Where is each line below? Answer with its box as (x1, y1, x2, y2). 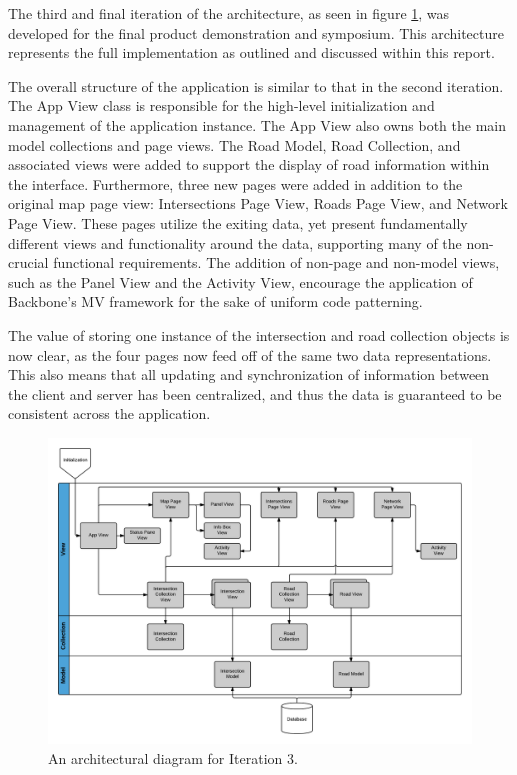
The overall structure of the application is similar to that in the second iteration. (8, 75, 504, 96)
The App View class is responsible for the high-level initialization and (8, 95, 435, 116)
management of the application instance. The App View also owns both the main (8, 114, 506, 135)
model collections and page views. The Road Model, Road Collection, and (8, 134, 461, 155)
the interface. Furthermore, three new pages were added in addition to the (8, 173, 463, 194)
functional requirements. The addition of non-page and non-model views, (53, 252, 500, 273)
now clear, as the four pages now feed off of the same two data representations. (8, 344, 492, 365)
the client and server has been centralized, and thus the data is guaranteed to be (8, 383, 502, 404)
